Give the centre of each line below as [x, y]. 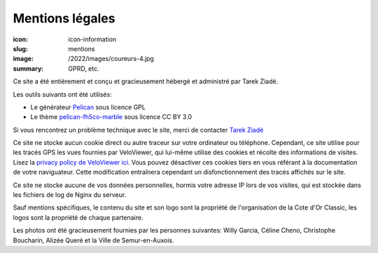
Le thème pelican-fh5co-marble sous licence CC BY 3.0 [111, 117]
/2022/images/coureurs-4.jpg [111, 59]
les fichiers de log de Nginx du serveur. [70, 195]
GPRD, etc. [84, 68]
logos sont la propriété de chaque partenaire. [78, 217]
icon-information [92, 39]
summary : [28, 68]
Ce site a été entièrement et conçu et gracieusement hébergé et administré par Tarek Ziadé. [146, 81]
